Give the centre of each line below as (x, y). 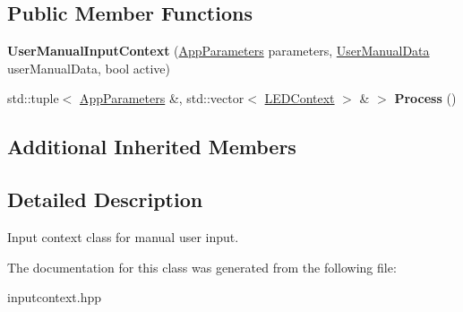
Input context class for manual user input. (123, 236)
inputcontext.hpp (55, 297)
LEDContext (300, 98)
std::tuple (33, 98)
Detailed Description (105, 199)
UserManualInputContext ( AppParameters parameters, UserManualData (219, 51)
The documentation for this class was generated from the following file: (202, 267)
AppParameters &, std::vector (162, 98)
